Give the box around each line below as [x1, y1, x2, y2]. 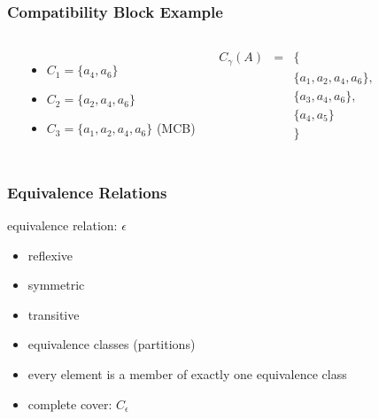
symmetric [27, 275, 85, 294]
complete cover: [27, 394, 112, 413]
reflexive [27, 245, 73, 264]
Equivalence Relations [7, 181, 167, 203]
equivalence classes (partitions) [27, 335, 196, 353]
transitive [27, 305, 80, 323]
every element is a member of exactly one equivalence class [27, 365, 347, 383]
